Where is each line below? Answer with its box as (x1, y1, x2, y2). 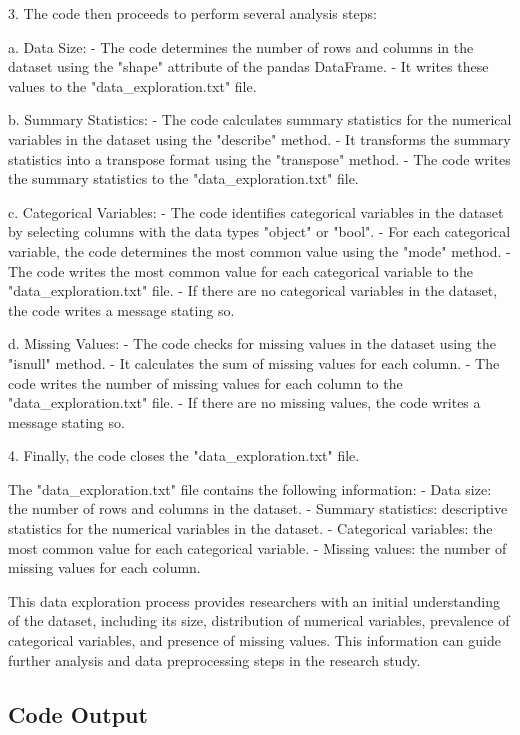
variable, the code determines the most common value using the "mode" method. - (8, 240, 511, 261)
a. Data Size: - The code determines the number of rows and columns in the (8, 36, 474, 57)
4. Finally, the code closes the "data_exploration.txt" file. (8, 445, 360, 466)
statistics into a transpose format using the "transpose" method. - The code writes (8, 148, 511, 169)
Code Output (8, 698, 148, 729)
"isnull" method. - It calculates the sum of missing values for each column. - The (8, 352, 500, 373)
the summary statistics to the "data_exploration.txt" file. (8, 168, 359, 189)
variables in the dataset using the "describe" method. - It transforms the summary (8, 128, 511, 149)
